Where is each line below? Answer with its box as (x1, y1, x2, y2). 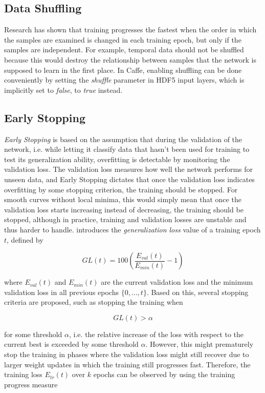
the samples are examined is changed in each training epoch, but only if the (4, 34, 241, 45)
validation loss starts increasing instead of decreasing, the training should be (4, 204, 244, 214)
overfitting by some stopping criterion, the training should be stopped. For (4, 184, 238, 194)
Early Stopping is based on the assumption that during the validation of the (4, 133, 242, 144)
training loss (4, 369, 42, 380)
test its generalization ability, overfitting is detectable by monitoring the (4, 153, 230, 164)
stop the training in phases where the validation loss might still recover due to (4, 349, 249, 360)
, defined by (7, 234, 43, 245)
